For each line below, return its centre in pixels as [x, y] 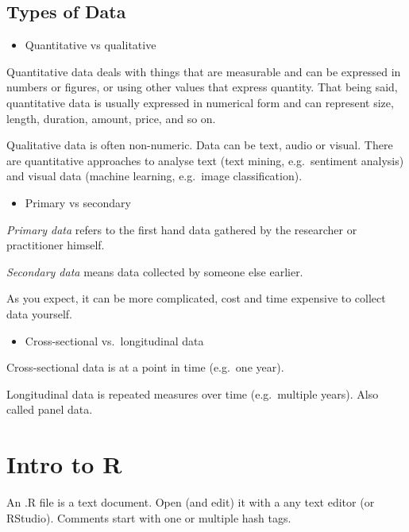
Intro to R [64, 464]
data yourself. [39, 313]
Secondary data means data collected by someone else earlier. [155, 271]
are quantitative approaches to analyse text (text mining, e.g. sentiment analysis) [205, 160]
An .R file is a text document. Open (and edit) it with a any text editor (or [191, 502]
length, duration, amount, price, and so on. [111, 118]
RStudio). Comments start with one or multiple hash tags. [149, 517]
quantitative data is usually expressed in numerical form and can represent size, [200, 102]
